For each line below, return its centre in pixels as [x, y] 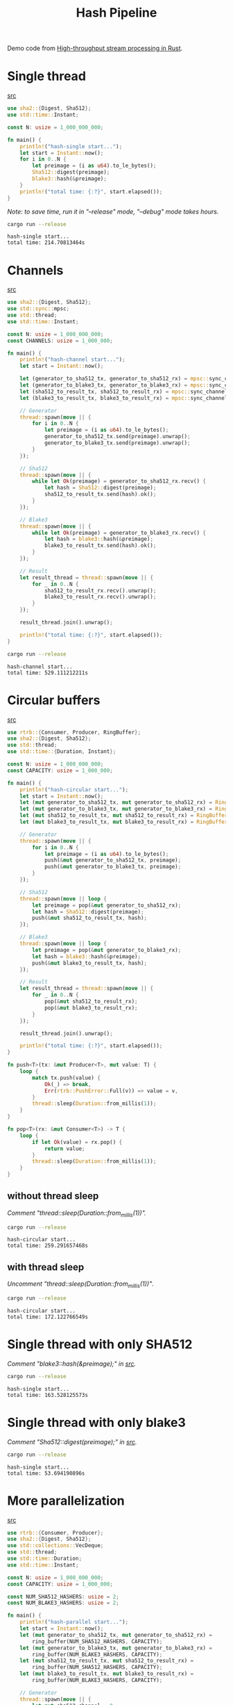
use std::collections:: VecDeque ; [55, 1546]
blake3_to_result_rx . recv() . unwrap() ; [100, 597]
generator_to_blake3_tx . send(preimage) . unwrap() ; [117, 443]
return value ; [64, 1149]
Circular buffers [54, 700]
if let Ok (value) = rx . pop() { [77, 1142]
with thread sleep [46, 1267]
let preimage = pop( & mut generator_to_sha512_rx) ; [107, 905]
